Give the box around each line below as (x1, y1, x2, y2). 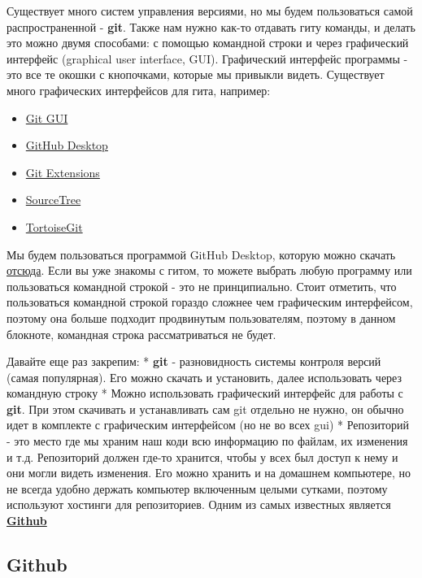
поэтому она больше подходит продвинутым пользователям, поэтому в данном (7, 309, 396, 326)
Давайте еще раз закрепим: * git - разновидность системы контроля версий (7, 353, 381, 370)
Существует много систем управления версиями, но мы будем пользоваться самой (7, 2, 413, 19)
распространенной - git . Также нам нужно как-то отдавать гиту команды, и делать (7, 18, 415, 35)
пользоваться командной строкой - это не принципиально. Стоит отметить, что (7, 277, 397, 294)
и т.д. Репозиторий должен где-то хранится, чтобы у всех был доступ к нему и (7, 448, 398, 465)
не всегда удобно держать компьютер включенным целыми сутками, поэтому (7, 480, 388, 497)
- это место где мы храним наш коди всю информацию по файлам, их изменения (7, 432, 408, 450)
